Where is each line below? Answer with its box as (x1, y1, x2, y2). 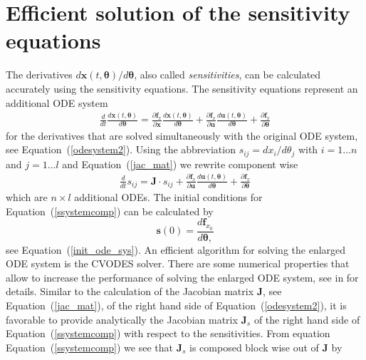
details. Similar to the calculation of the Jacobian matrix (6, 284, 254, 299)
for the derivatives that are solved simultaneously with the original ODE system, (6, 128, 358, 143)
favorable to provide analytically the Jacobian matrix (6, 312, 238, 326)
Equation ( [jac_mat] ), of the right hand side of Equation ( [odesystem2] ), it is (6, 297, 347, 312)
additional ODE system (6, 95, 108, 110)
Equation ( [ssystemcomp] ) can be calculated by (6, 203, 214, 218)
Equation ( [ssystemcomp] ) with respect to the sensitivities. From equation (6, 326, 330, 341)
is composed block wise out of (189, 339, 319, 354)
